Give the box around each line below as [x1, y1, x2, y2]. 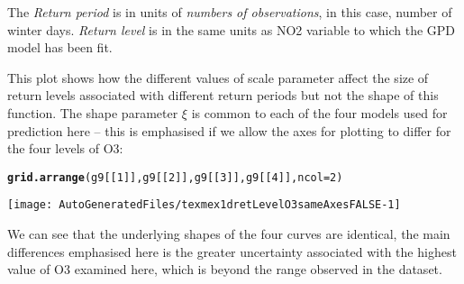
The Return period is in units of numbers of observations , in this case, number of [7, 3, 452, 21]
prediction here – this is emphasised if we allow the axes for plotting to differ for [7, 121, 451, 140]
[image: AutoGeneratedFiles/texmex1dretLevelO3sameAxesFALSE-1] [7, 198, 401, 212]
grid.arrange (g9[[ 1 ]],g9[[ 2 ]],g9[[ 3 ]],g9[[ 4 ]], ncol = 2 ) [7, 170, 343, 184]
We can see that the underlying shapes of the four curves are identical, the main [7, 224, 450, 243]
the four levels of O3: [7, 139, 123, 158]
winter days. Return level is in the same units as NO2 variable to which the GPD [7, 20, 456, 39]
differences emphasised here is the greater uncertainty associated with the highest [7, 242, 457, 261]
